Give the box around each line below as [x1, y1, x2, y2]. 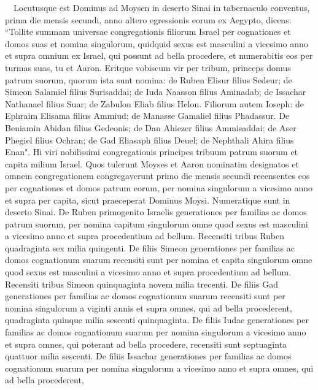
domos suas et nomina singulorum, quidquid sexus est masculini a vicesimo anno [5, 37, 308, 50]
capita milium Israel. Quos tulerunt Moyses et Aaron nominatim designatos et [5, 157, 299, 170]
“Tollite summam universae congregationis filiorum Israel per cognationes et [5, 25, 291, 38]
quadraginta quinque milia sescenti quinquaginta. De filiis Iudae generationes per [5, 313, 309, 326]
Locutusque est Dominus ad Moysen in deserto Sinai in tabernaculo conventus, [13, 1, 310, 13]
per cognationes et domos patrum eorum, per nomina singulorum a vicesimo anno [5, 181, 313, 194]
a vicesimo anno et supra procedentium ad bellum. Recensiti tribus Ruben [5, 229, 285, 242]
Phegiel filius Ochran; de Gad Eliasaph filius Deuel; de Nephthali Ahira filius [5, 133, 294, 146]
